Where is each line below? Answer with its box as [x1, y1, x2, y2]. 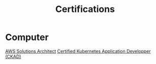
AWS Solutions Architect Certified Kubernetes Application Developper [5, 48, 151, 54]
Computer [5, 31, 49, 43]
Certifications [55, 3, 115, 15]
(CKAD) [5, 53, 21, 59]
